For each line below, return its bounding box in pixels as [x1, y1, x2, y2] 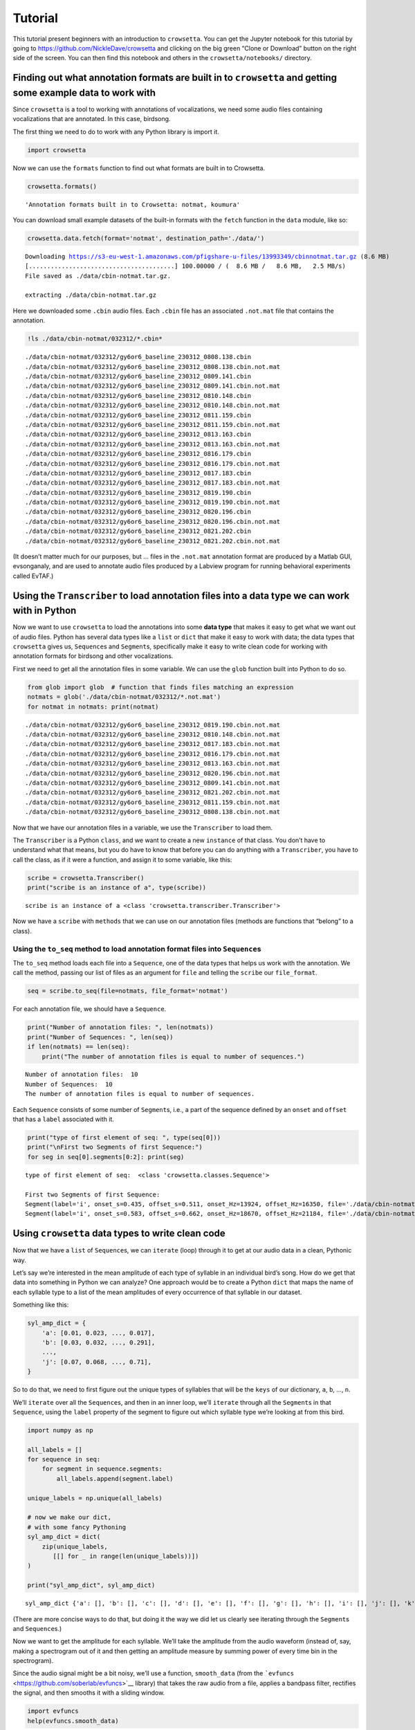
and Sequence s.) [12, 1624, 62, 1632]
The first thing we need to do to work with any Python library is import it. [12, 127, 219, 136]
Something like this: [12, 1301, 69, 1309]
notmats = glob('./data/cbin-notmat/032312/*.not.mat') [27, 693, 221, 701]
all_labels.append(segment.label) [56, 1475, 174, 1482]
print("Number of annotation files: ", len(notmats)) [27, 1023, 214, 1031]
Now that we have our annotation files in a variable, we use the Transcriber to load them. [12, 823, 273, 832]
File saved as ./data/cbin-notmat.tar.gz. [25, 272, 172, 280]
